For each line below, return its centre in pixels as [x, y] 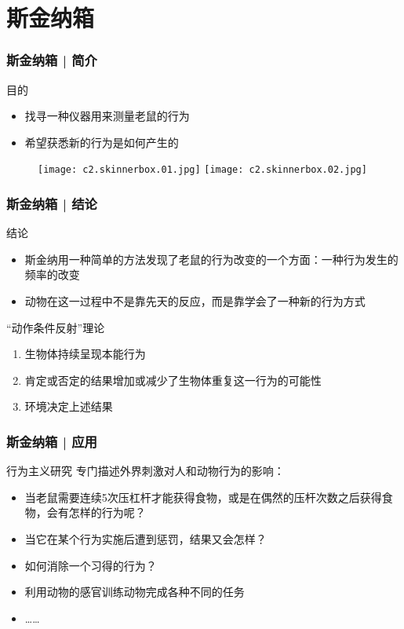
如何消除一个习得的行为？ [91, 565]
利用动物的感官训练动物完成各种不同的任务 [135, 592]
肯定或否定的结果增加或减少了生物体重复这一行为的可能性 [173, 380]
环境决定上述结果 [69, 406]
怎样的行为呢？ [107, 512]
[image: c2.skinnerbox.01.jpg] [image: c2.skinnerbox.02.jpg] [202, 170]
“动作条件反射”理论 [56, 327]
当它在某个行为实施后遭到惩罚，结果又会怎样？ [146, 539]
